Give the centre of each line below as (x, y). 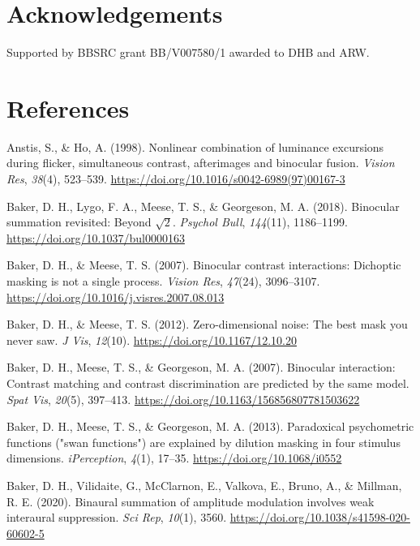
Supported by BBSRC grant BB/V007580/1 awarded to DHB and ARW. (188, 52)
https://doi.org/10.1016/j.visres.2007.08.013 (116, 297)
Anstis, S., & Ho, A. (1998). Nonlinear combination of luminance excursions (195, 146)
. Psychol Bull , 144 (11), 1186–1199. (260, 222)
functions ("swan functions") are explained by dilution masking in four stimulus (204, 442)
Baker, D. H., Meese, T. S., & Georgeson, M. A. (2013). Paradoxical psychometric (210, 426)
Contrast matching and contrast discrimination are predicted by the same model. (208, 383)
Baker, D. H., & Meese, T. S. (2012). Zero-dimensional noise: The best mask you (207, 324)
